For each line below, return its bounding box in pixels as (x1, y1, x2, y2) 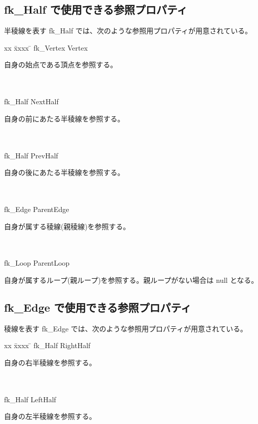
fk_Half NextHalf (4, 96, 59, 107)
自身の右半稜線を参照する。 (4, 357, 96, 367)
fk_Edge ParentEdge (4, 203, 69, 214)
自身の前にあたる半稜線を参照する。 (4, 113, 124, 123)
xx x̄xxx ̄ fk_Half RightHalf (4, 340, 91, 351)
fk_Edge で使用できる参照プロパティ (4, 299, 192, 315)
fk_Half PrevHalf (4, 150, 58, 160)
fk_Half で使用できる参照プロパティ (4, 2, 188, 17)
